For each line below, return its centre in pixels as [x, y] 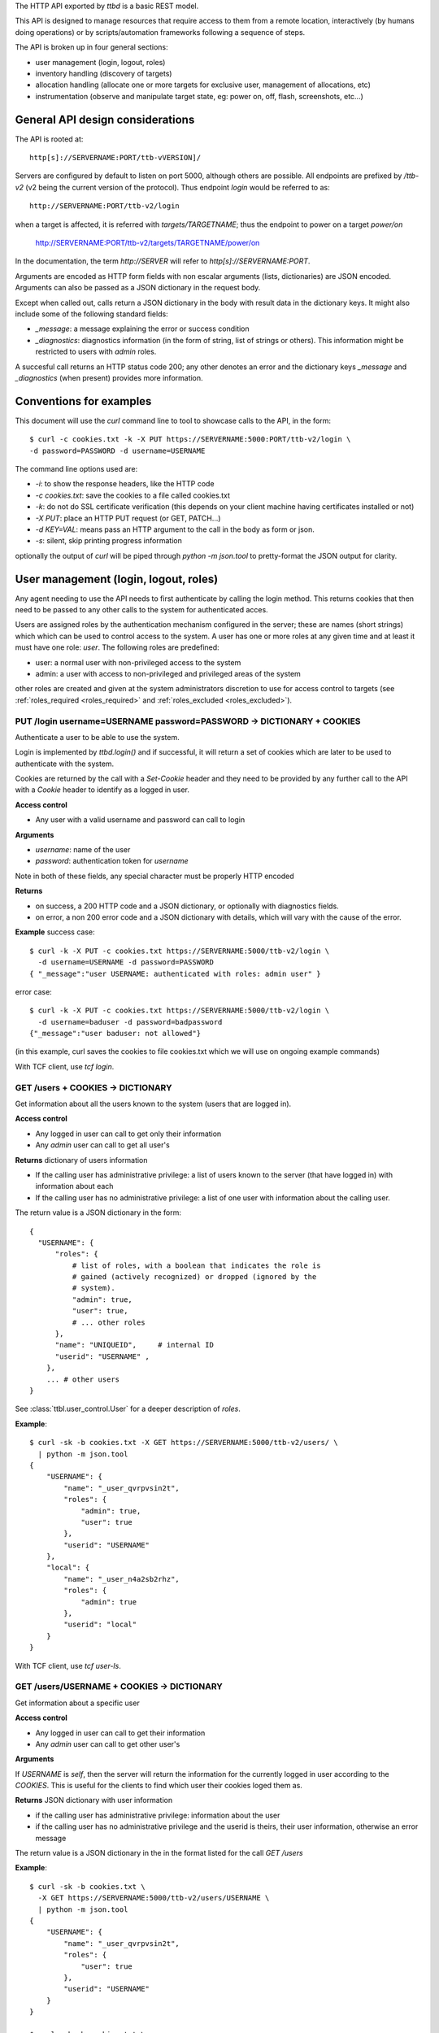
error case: [33, 991]
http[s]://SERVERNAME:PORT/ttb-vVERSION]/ [115, 158]
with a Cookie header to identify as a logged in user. [102, 790]
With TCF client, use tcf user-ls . [68, 1665]
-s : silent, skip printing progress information [109, 541]
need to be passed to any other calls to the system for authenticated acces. [141, 609]
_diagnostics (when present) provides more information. [109, 377]
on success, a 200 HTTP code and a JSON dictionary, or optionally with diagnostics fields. [187, 906]
